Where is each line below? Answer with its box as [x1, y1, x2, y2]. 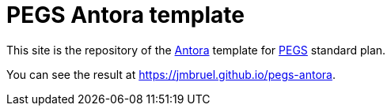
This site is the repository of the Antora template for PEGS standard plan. [6, 43, 386, 57]
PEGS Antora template [6, 2, 245, 28]
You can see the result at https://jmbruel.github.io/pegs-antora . [6, 67, 336, 81]
